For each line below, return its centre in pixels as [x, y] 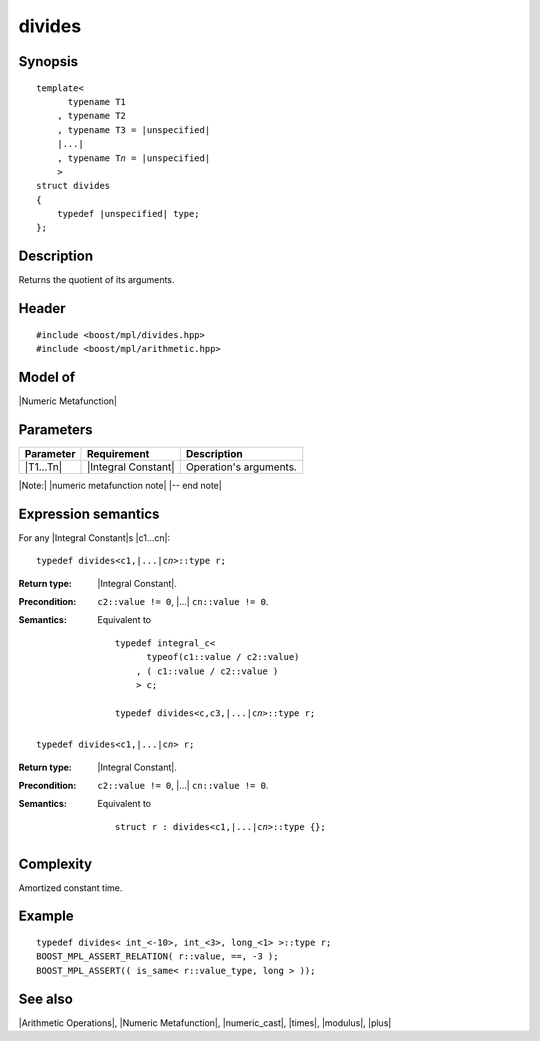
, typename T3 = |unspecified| [133, 129]
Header [42, 308]
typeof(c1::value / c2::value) [223, 657]
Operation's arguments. [241, 467]
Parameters [55, 429]
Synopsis [48, 61]
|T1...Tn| [43, 467]
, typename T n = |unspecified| [133, 158]
